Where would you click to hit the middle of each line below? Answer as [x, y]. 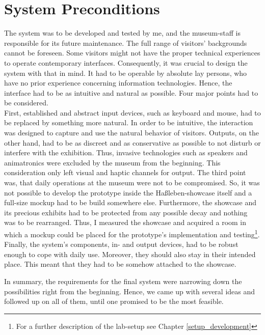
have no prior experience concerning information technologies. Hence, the [118, 83]
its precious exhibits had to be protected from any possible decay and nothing [126, 212]
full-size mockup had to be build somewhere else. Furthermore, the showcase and [130, 202]
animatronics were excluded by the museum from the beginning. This [112, 162]
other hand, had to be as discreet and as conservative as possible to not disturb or [132, 142]
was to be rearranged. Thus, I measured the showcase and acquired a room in [125, 222]
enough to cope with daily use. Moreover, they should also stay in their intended [130, 254]
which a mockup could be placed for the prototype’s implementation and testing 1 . [132, 233]
